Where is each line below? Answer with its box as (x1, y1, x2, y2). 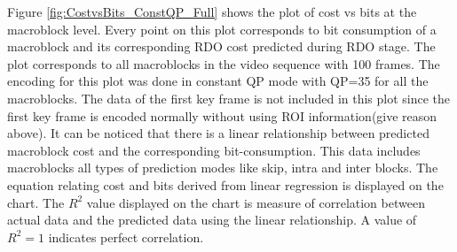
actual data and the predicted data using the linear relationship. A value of (7, 210, 417, 229)
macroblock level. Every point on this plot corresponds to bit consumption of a (7, 19, 437, 38)
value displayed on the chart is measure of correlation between (86, 193, 425, 211)
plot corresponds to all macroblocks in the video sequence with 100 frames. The (7, 54, 440, 73)
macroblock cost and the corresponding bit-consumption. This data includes (7, 141, 421, 159)
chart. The (7, 193, 65, 211)
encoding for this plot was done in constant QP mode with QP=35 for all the (7, 72, 429, 90)
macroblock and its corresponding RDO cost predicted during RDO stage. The (7, 37, 436, 56)
